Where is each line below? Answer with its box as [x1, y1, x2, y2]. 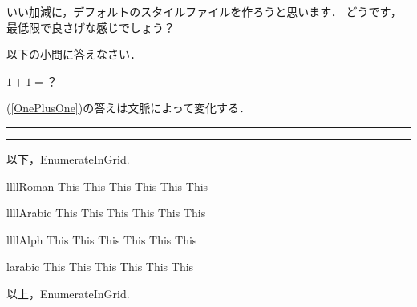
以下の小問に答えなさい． [6, 46, 141, 63]
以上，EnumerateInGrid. [6, 285, 130, 301]
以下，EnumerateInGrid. [6, 150, 130, 167]
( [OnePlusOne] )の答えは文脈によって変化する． [6, 99, 251, 116]
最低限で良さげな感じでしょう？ [6, 18, 175, 35]
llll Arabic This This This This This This [6, 204, 206, 221]
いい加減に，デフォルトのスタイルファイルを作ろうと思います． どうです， [6, 3, 402, 19]
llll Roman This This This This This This [6, 177, 208, 194]
